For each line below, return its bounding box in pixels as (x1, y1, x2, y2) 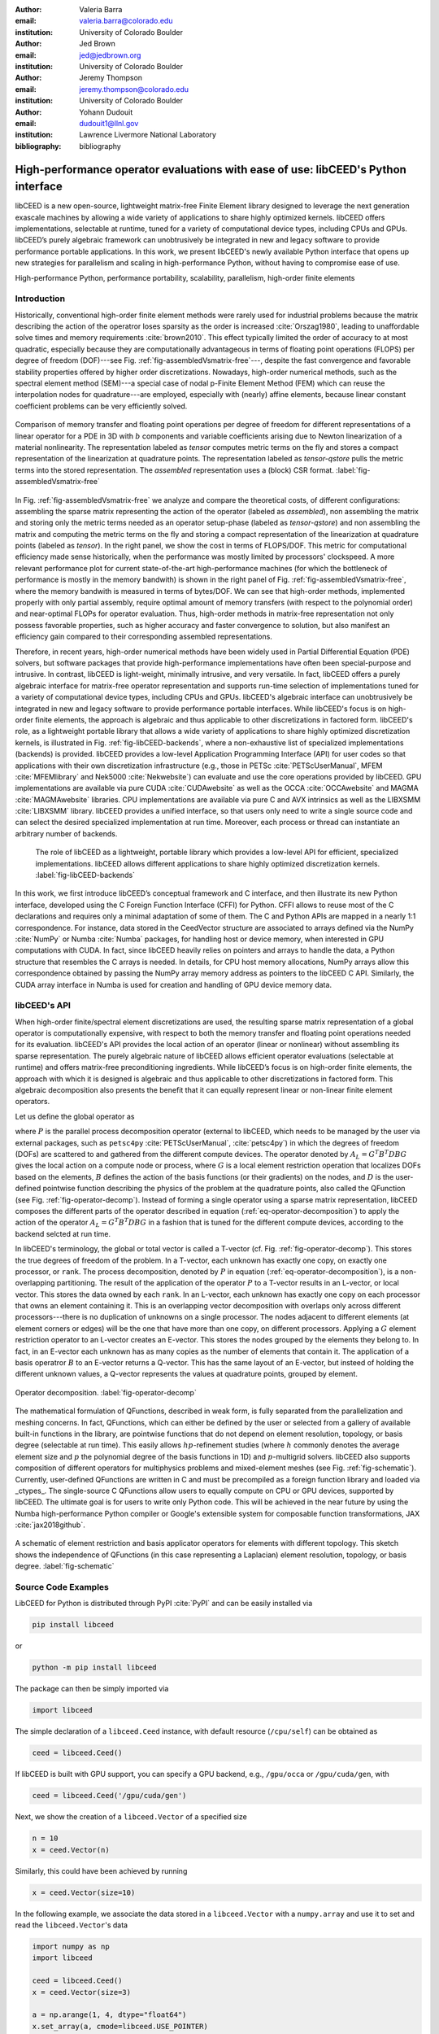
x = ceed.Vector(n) (32, 1845, 110, 1854)
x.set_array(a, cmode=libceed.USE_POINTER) (32, 2022, 209, 2031)
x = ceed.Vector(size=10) (32, 1888, 136, 1897)
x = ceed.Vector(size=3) (32, 1988, 132, 1997)
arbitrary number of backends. (15, 828, 118, 838)
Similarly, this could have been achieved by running (15, 1866, 188, 1875)
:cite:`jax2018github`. (15, 1520, 85, 1530)
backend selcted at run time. (15, 1229, 111, 1238)
